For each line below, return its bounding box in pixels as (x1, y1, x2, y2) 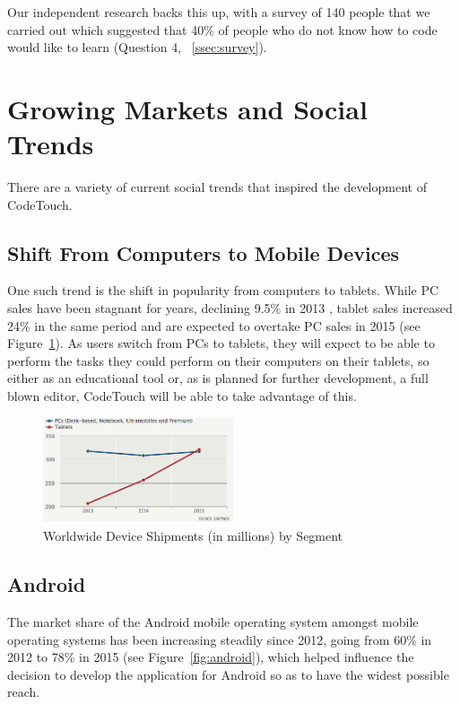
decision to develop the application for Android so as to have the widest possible (7, 665, 449, 683)
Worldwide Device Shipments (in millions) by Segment (43, 526, 343, 545)
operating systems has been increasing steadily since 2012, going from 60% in (7, 630, 432, 648)
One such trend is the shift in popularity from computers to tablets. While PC (7, 281, 439, 300)
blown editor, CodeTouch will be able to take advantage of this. (7, 387, 357, 405)
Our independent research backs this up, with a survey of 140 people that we (7, 3, 430, 21)
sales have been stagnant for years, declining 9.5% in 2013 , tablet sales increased (7, 299, 453, 317)
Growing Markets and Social (7, 90, 368, 126)
